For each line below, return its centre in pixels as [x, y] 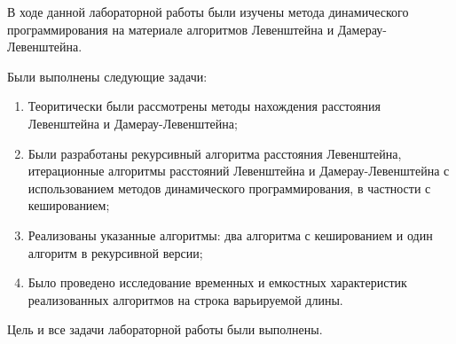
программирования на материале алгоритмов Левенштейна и [171, 29]
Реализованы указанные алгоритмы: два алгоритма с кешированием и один [230, 235]
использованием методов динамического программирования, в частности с [229, 188]
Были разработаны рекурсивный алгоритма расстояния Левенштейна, [215, 153]
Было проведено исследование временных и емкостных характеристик [217, 282]
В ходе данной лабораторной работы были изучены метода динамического [208, 12]
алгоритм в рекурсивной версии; [115, 252]
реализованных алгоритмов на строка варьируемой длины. [185, 299]
